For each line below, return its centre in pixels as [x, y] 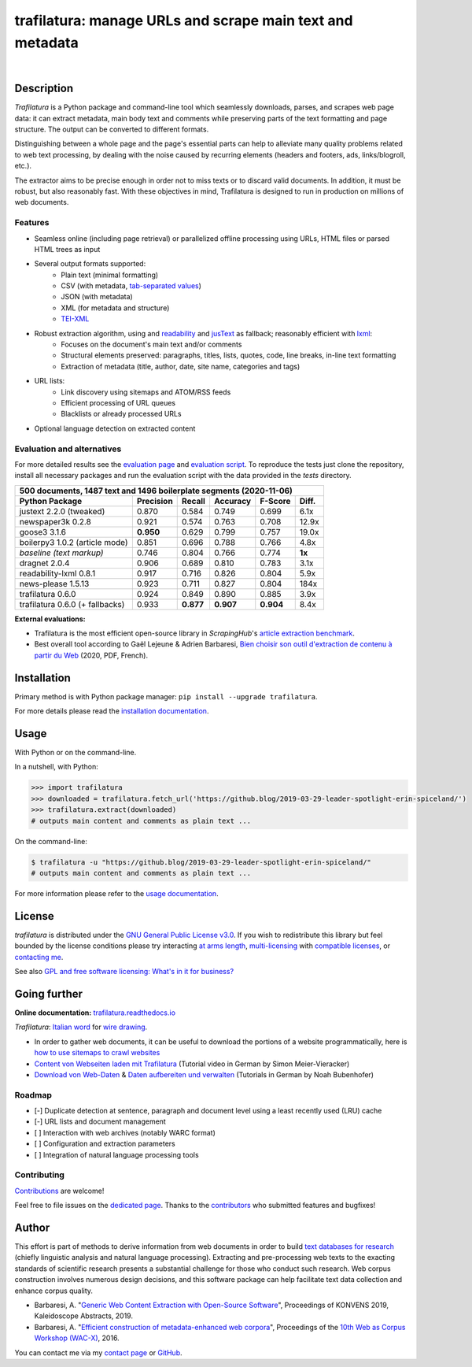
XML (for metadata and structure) [115, 308]
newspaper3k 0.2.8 [55, 521]
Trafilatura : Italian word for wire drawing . [81, 1027]
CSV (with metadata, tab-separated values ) [131, 286]
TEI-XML [75, 319]
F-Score [275, 501]
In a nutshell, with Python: [56, 767]
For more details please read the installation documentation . [112, 711]
